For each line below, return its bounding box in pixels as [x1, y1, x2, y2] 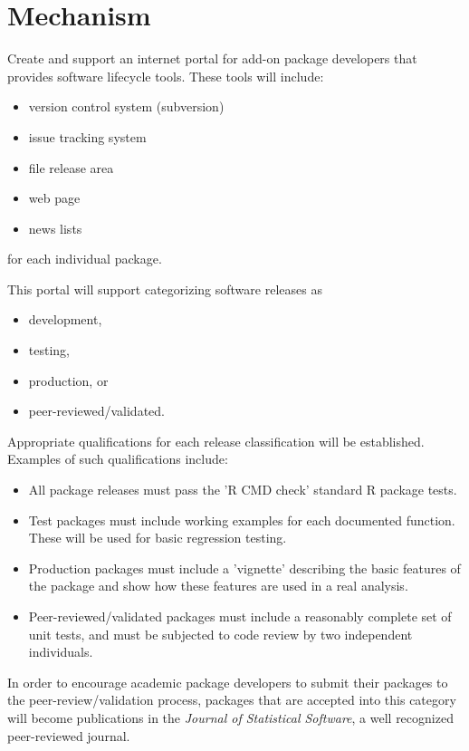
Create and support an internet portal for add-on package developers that [7, 49, 417, 68]
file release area [28, 158, 114, 177]
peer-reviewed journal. [7, 726, 130, 745]
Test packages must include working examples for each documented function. [28, 510, 455, 529]
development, [28, 310, 102, 329]
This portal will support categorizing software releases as [7, 279, 322, 298]
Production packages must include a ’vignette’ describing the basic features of [28, 558, 461, 577]
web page [28, 188, 81, 207]
